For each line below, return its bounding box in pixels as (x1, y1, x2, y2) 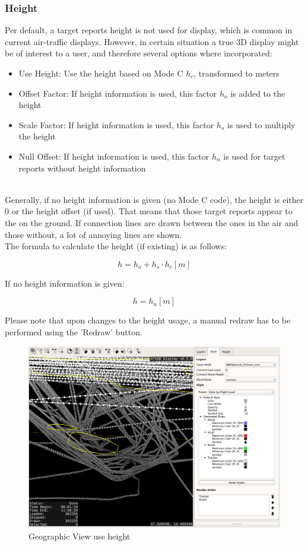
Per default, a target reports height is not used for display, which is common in (5, 24, 293, 36)
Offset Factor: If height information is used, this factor (18, 87, 217, 99)
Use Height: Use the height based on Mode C (18, 67, 183, 79)
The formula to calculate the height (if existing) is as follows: (5, 240, 227, 252)
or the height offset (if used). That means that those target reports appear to (11, 205, 293, 217)
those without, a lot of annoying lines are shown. (5, 228, 182, 240)
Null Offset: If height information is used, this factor (18, 150, 209, 162)
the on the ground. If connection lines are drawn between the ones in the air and (5, 216, 299, 228)
